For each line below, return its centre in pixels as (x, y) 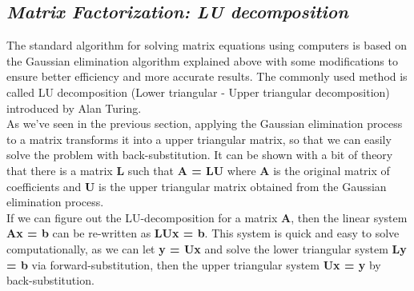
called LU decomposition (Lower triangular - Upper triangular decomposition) (198, 92)
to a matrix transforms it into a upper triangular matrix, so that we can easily (199, 139)
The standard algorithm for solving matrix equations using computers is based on (207, 45)
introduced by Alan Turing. (74, 108)
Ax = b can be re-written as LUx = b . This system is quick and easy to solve (203, 233)
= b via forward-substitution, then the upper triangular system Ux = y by (194, 264)
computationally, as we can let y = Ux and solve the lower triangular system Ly (207, 248)
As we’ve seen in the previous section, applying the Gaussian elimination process (205, 124)
